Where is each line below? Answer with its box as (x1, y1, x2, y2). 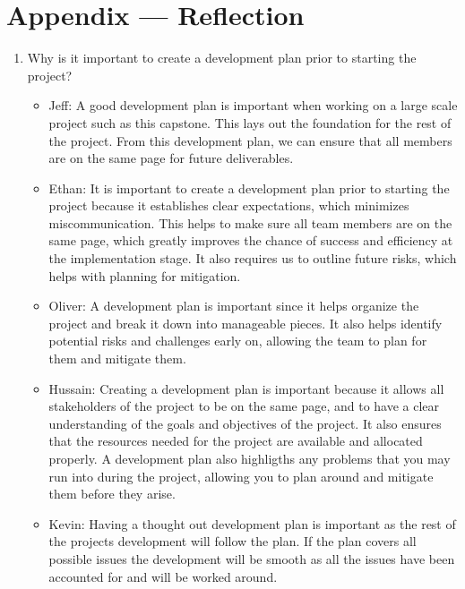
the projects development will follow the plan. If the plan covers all (48, 532, 417, 551)
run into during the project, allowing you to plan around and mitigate (48, 466, 434, 485)
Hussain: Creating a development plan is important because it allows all (48, 379, 444, 397)
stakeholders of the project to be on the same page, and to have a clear (48, 397, 440, 415)
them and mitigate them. (48, 349, 186, 368)
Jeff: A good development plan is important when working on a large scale (48, 96, 458, 115)
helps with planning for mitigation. (48, 266, 241, 285)
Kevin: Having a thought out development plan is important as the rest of (48, 514, 456, 533)
